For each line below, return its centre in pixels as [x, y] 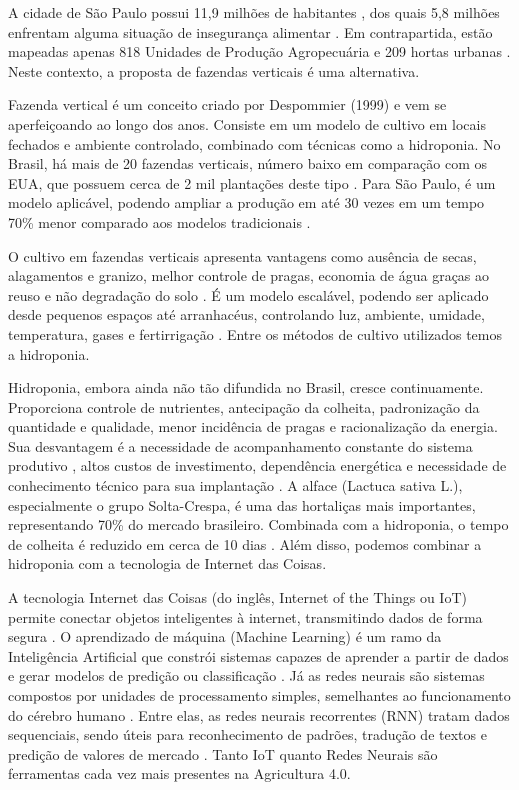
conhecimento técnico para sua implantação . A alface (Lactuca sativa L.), [235, 485]
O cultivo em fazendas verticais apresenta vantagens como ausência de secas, [242, 255]
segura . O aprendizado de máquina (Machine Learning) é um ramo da [225, 636]
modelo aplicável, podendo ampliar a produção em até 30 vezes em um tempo [246, 202]
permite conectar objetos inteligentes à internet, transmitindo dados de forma [245, 616]
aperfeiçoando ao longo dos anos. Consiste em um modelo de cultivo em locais [247, 123]
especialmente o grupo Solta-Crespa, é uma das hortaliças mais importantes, [242, 504]
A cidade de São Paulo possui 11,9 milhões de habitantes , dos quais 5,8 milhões [254, 12]
